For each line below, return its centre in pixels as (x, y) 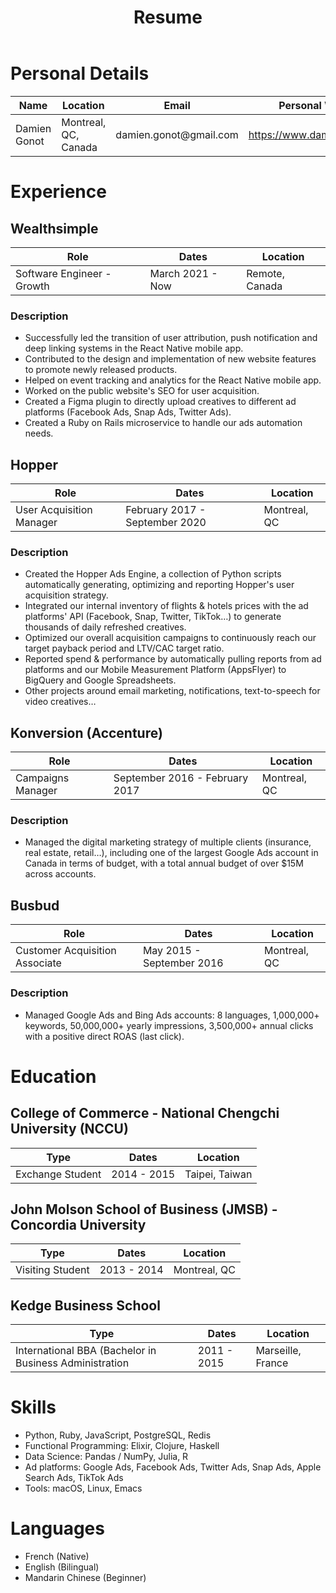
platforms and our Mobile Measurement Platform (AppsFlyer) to (155, 670)
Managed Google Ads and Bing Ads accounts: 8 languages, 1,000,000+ (172, 1015)
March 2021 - (183, 273)
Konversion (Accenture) (86, 732)
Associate (38, 963)
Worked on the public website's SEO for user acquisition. (142, 391)
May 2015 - (172, 951)
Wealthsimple (54, 228)
